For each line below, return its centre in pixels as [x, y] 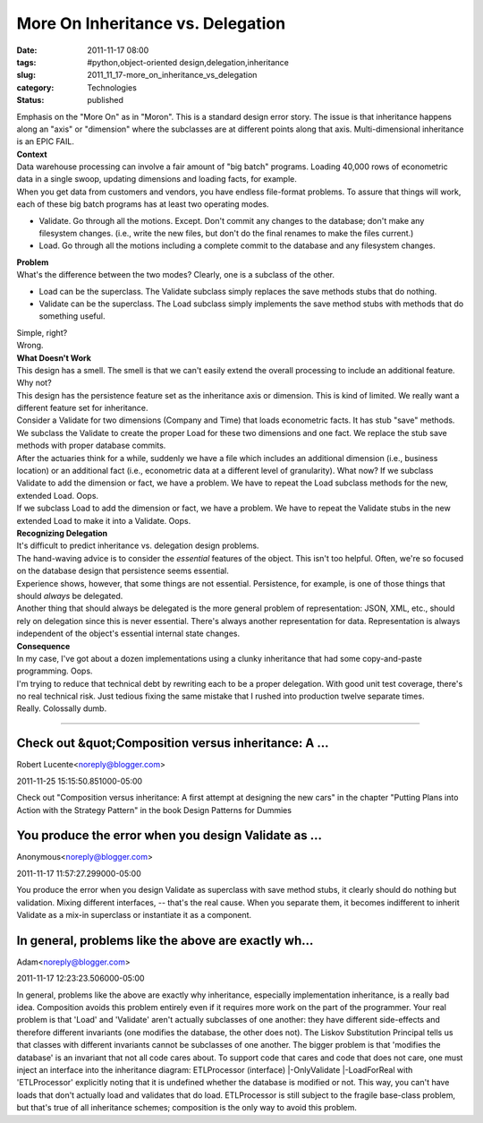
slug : [26, 75]
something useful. [72, 316]
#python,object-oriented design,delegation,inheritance [188, 62]
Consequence [43, 646]
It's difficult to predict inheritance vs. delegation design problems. [138, 545]
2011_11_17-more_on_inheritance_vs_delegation [172, 75]
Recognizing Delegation [62, 533]
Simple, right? [42, 332]
